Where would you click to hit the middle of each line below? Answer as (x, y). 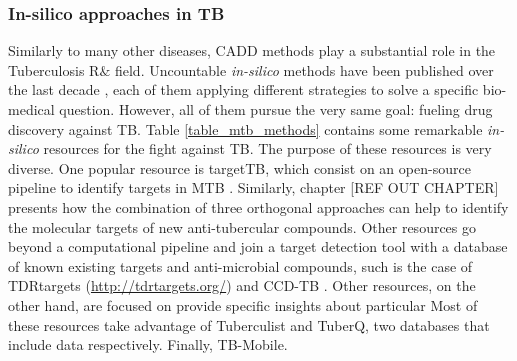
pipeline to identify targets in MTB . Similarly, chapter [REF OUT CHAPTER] (253, 187)
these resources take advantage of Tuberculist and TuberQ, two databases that (249, 324)
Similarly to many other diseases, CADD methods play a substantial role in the (252, 50)
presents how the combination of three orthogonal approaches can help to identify (258, 206)
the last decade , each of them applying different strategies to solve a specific (243, 89)
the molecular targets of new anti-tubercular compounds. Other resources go (242, 226)
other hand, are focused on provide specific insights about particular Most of (243, 304)
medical (31, 109)
